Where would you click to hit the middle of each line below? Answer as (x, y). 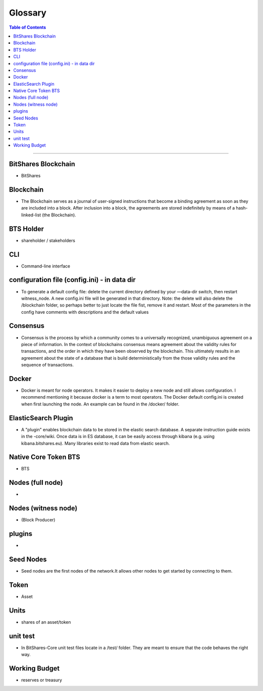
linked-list (31, 215)
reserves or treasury (42, 680)
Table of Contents (28, 27)
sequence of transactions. (47, 365)
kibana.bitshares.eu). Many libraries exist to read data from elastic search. (95, 443)
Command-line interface (46, 266)
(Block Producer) (38, 520)
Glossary (28, 13)
